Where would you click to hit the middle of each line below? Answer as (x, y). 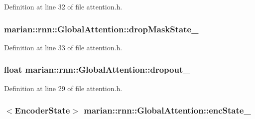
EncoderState (42, 110)
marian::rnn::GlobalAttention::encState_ (167, 110)
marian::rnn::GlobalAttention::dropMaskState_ (101, 29)
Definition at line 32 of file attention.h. (63, 6)
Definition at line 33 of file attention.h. (63, 47)
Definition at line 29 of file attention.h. (63, 88)
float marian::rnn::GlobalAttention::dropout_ (97, 69)
